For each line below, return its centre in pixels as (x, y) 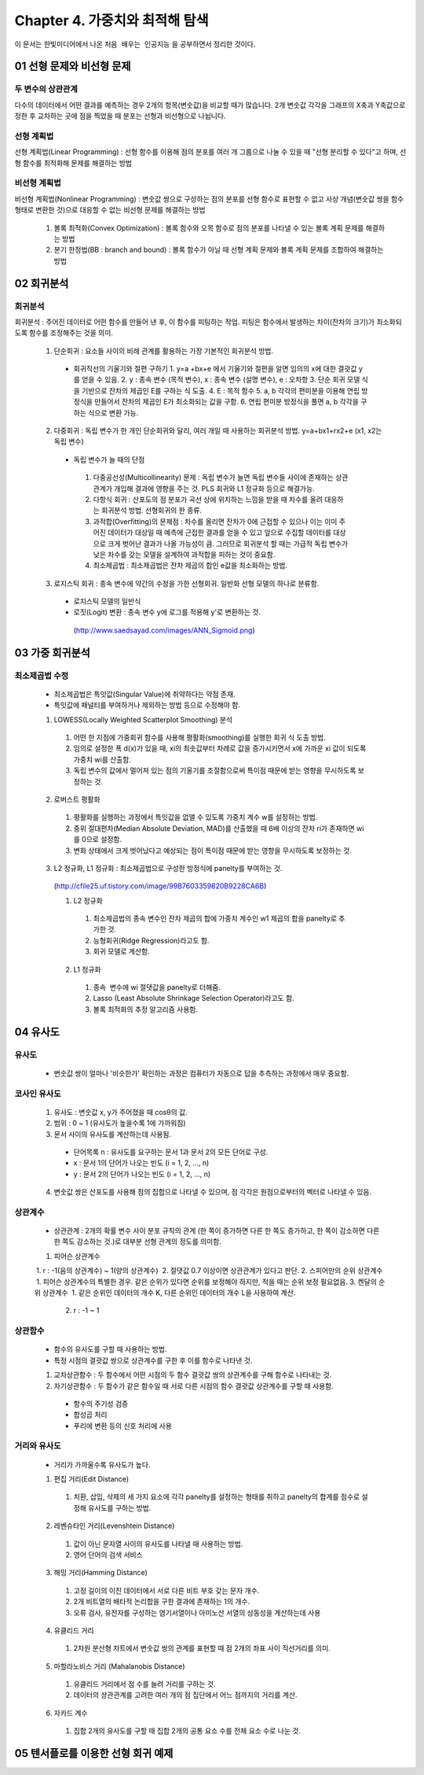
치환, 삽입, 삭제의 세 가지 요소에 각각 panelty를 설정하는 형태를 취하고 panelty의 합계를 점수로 (217, 1497)
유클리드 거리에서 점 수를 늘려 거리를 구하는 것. (144, 1685)
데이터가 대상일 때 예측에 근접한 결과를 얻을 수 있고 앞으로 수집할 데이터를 (219, 533)
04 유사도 (37, 1032)
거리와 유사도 (38, 1446)
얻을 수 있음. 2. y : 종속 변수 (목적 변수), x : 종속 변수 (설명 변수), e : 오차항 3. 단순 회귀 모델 (221, 380)
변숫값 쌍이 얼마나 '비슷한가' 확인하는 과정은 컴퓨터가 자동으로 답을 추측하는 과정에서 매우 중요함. (201, 1073)
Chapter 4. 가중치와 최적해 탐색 (111, 20)
